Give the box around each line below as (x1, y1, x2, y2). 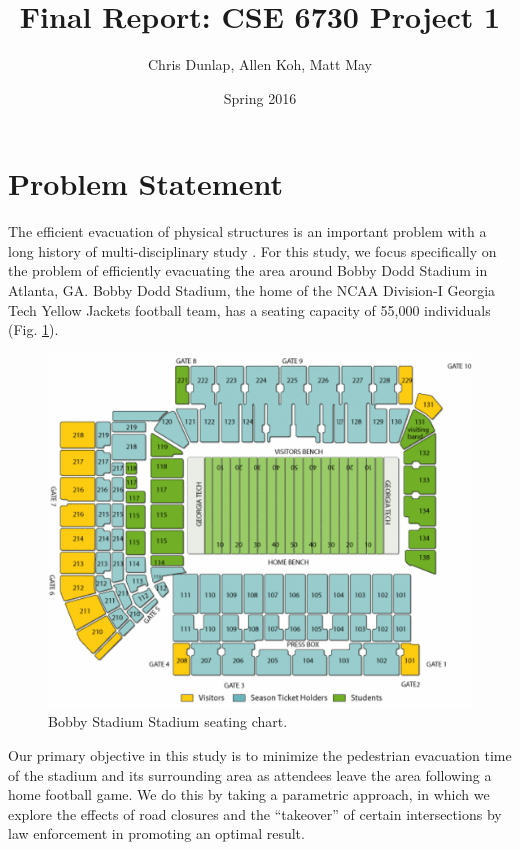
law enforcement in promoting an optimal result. (8, 823, 305, 844)
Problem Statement (8, 163, 283, 204)
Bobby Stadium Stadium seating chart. (48, 711, 288, 732)
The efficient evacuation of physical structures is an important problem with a (8, 221, 487, 242)
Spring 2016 (223, 87, 297, 108)
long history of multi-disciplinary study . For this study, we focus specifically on (8, 240, 497, 261)
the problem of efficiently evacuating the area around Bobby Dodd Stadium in (8, 260, 488, 281)
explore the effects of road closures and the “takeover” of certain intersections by (8, 803, 502, 824)
